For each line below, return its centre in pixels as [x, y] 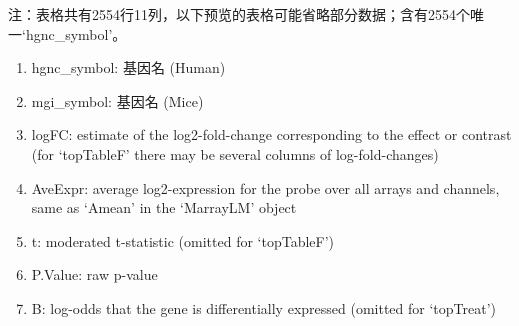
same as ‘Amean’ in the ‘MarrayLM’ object [164, 207]
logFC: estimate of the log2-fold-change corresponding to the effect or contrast [271, 134]
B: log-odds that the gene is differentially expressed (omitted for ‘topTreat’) [264, 307]
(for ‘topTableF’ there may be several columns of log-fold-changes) [235, 153]
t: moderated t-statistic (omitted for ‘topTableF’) [183, 240]
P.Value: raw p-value [94, 274]
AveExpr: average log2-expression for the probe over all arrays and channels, [265, 187]
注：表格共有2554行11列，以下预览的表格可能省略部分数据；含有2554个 [239, 14]
